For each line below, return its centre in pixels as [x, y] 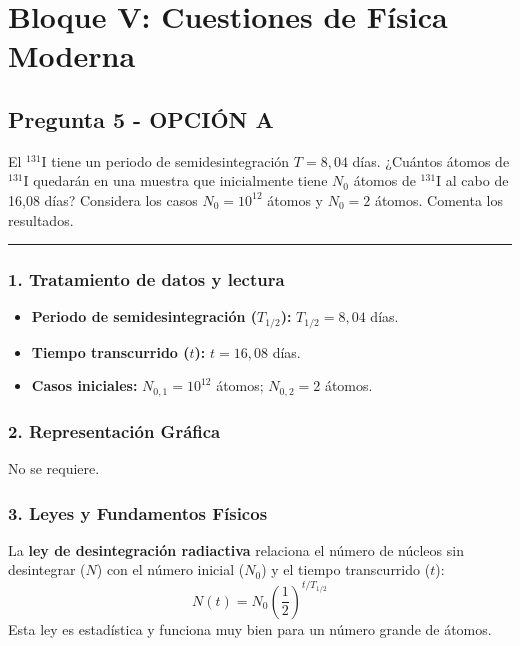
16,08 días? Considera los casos [103, 199]
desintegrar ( [47, 569]
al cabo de [477, 180]
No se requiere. [54, 468]
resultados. [41, 219]
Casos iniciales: [84, 385]
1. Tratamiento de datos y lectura [146, 279]
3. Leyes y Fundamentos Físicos [138, 512]
